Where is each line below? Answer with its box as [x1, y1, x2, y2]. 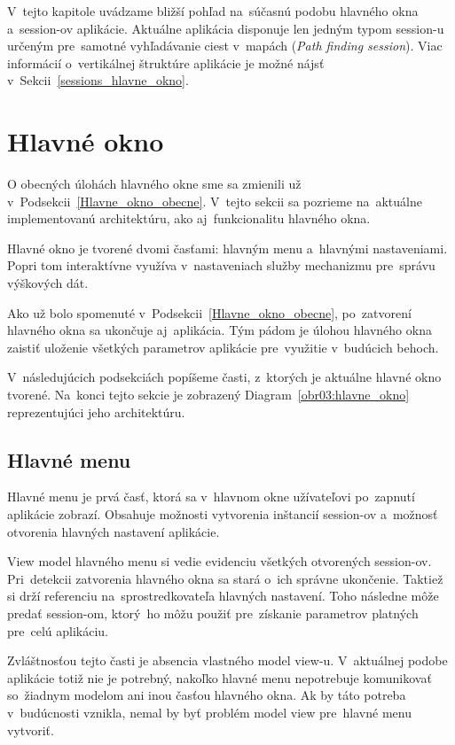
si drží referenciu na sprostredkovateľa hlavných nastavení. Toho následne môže [7, 586, 439, 605]
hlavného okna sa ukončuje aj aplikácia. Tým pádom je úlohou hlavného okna [7, 321, 432, 339]
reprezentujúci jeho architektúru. [7, 402, 185, 421]
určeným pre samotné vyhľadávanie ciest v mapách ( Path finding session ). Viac [7, 36, 443, 55]
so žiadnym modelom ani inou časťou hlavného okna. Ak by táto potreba [7, 686, 406, 704]
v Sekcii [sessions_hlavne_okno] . [7, 71, 189, 89]
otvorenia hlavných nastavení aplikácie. [7, 522, 220, 540]
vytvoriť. [7, 720, 54, 739]
